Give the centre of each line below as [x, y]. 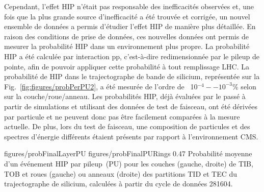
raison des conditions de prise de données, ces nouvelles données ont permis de [126, 36]
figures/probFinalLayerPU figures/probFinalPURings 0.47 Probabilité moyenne [128, 153]
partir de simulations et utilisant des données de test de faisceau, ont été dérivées [131, 106]
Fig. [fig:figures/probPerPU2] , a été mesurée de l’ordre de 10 [101, 86]
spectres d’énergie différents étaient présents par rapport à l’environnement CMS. [131, 136]
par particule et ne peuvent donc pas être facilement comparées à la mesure [122, 116]
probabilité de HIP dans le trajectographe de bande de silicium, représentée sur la [132, 76]
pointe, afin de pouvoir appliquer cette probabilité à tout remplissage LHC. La [127, 66]
